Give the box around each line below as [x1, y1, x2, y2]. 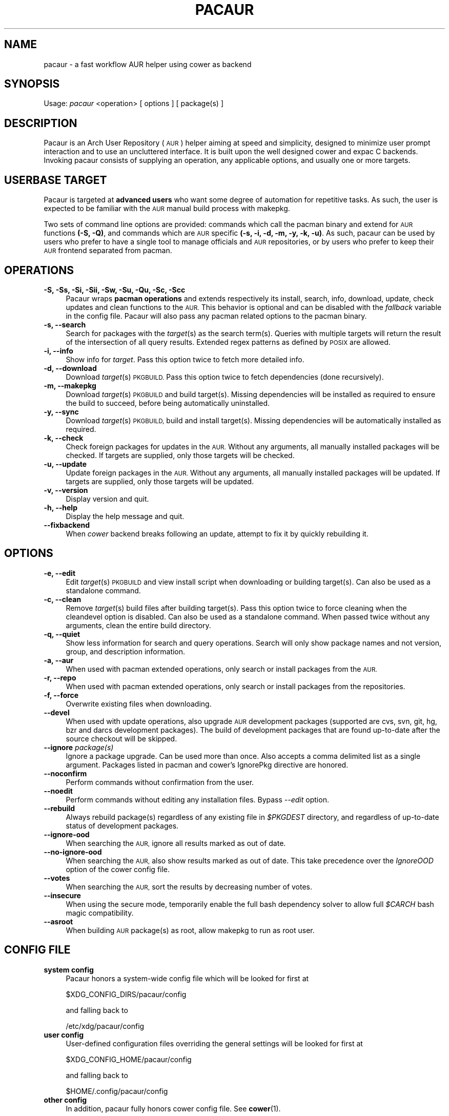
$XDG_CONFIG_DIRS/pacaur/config [66, 989, 187, 999]
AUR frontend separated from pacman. [44, 246, 172, 255]
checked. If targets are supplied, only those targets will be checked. [66, 450, 295, 460]
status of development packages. [66, 821, 179, 830]
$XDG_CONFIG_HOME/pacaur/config [66, 1055, 192, 1064]
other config [44, 1095, 87, 1104]
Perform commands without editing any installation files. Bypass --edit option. [66, 795, 329, 804]
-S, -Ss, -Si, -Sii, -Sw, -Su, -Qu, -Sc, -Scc [44, 285, 186, 294]
